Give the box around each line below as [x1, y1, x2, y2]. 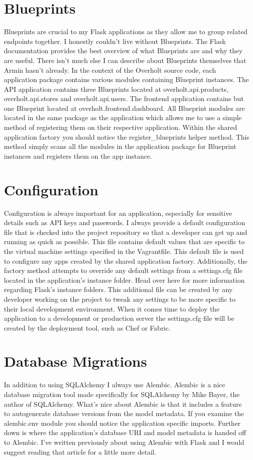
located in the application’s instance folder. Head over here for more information [4, 274, 245, 285]
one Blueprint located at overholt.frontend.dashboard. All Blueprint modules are [4, 103, 245, 113]
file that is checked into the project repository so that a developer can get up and [4, 227, 248, 237]
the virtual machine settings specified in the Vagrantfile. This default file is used [4, 246, 244, 256]
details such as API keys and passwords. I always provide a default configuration [4, 217, 246, 228]
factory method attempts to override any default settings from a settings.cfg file [4, 265, 243, 275]
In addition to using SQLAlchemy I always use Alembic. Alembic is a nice [4, 379, 225, 390]
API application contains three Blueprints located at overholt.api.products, [4, 84, 229, 94]
